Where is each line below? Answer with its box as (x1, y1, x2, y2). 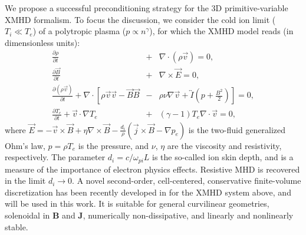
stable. (5, 220, 28, 233)
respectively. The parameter (5, 151, 106, 163)
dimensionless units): (5, 36, 80, 48)
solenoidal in (5, 208, 50, 221)
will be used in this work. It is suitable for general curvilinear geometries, (5, 197, 269, 210)
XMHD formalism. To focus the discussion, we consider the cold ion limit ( (5, 13, 276, 25)
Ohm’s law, (5, 139, 45, 151)
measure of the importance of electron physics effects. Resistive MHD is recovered (5, 163, 300, 175)
